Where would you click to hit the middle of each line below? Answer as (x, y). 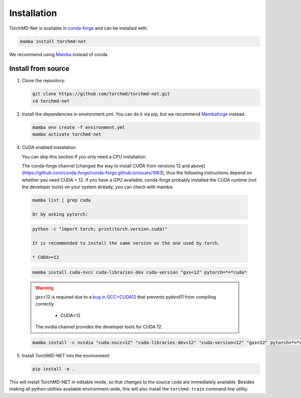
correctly (45, 304)
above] (198, 166)
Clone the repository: (44, 81)
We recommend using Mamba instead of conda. (59, 54)
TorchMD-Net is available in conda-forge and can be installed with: (79, 28)
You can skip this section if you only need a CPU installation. (84, 157)
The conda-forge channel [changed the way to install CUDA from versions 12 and (106, 166)
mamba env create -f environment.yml (79, 127)
